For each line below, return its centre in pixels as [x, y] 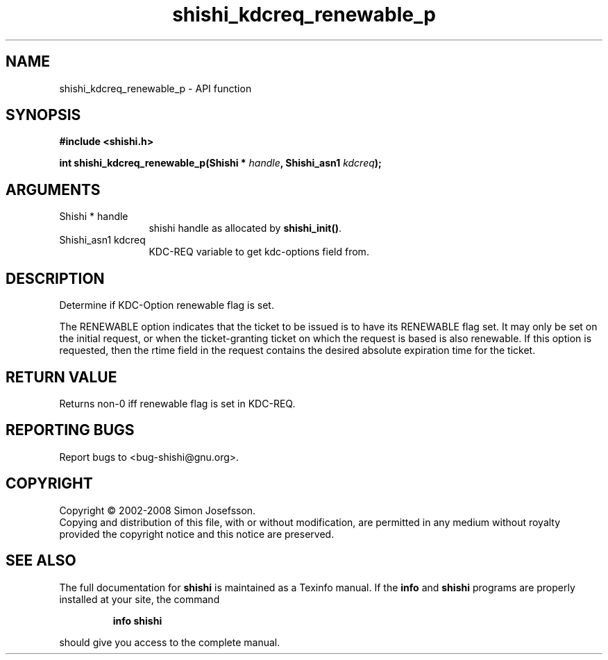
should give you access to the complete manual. [170, 642]
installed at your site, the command [140, 599]
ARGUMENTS [53, 189]
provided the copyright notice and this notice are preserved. [197, 534]
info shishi [137, 620]
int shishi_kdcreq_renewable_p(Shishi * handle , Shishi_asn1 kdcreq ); [220, 163]
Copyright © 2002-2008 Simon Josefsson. [158, 510]
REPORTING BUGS [70, 430]
